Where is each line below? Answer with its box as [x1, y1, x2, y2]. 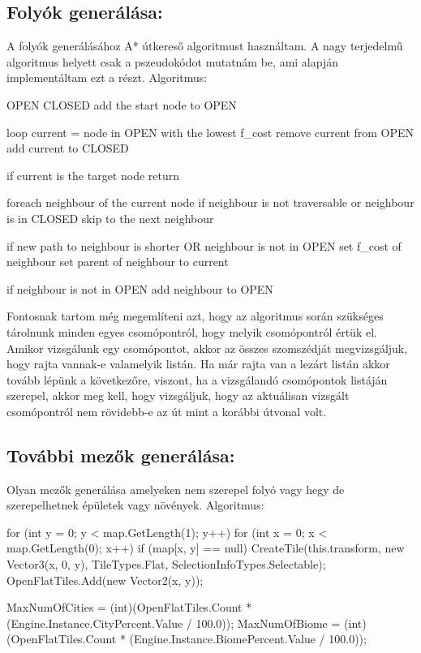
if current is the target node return [6, 166, 180, 183]
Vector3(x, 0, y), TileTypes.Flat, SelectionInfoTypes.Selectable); [6, 556, 326, 573]
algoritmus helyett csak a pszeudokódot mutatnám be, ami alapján [6, 53, 338, 70]
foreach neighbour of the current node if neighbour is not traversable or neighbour [6, 194, 415, 211]
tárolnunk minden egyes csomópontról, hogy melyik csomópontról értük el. [6, 323, 377, 340]
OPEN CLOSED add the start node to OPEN [6, 96, 237, 113]
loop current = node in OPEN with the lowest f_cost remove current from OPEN [6, 123, 415, 140]
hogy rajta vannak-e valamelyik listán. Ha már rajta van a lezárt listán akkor [6, 355, 390, 372]
